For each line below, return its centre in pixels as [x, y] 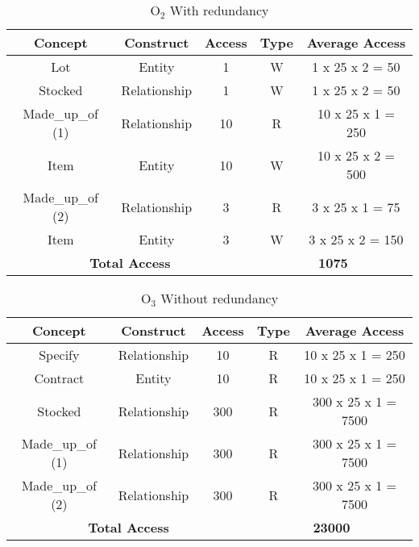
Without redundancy [220, 298]
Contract [59, 378]
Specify [59, 355]
